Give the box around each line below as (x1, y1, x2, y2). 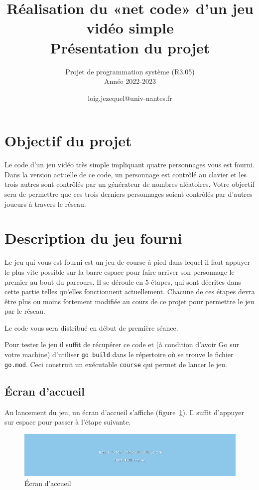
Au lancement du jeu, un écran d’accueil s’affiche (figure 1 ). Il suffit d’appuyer (4, 407, 244, 417)
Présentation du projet (50, 37, 210, 57)
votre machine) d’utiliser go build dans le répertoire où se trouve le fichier (4, 349, 234, 360)
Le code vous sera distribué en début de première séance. (4, 322, 178, 333)
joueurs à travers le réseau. (4, 198, 86, 209)
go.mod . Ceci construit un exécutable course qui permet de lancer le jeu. (4, 359, 227, 369)
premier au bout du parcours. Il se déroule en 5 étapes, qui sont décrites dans (4, 276, 241, 287)
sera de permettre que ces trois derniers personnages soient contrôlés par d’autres (4, 189, 253, 199)
